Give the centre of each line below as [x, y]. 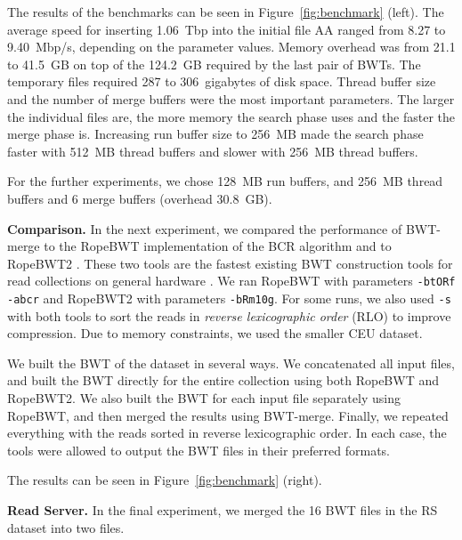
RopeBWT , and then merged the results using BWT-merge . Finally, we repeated [228, 415]
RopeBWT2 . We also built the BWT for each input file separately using [204, 398]
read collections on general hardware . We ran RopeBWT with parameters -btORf [231, 281]
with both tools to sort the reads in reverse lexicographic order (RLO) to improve [229, 315]
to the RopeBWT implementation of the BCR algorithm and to [218, 246]
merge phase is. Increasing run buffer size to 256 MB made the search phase [215, 134]
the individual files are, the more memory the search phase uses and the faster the [231, 116]
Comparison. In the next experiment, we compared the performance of [205, 228]
